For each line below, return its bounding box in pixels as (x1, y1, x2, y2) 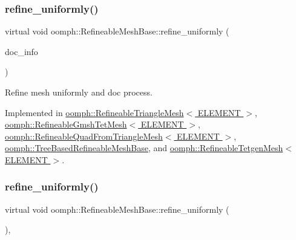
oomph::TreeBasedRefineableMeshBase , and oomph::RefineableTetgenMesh (5, 141, 283, 154)
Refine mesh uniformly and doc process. (5, 86, 153, 98)
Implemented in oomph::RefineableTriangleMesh (5, 106, 184, 118)
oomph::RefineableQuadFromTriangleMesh (5, 129, 163, 142)
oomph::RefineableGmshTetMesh (5, 118, 127, 131)
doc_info (5, 45, 38, 57)
